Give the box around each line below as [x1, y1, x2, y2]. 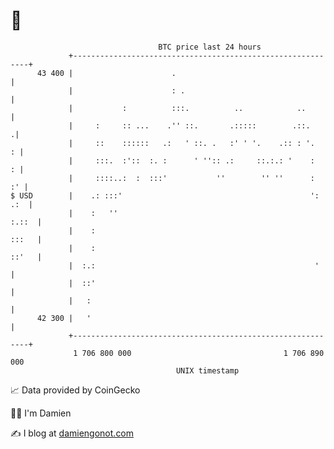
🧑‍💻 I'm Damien [10, 407, 72, 419]
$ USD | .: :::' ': [10, 190, 320, 201]
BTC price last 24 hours [158, 42, 262, 52]
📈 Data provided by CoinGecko [10, 384, 141, 396]
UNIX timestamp [175, 365, 240, 376]
